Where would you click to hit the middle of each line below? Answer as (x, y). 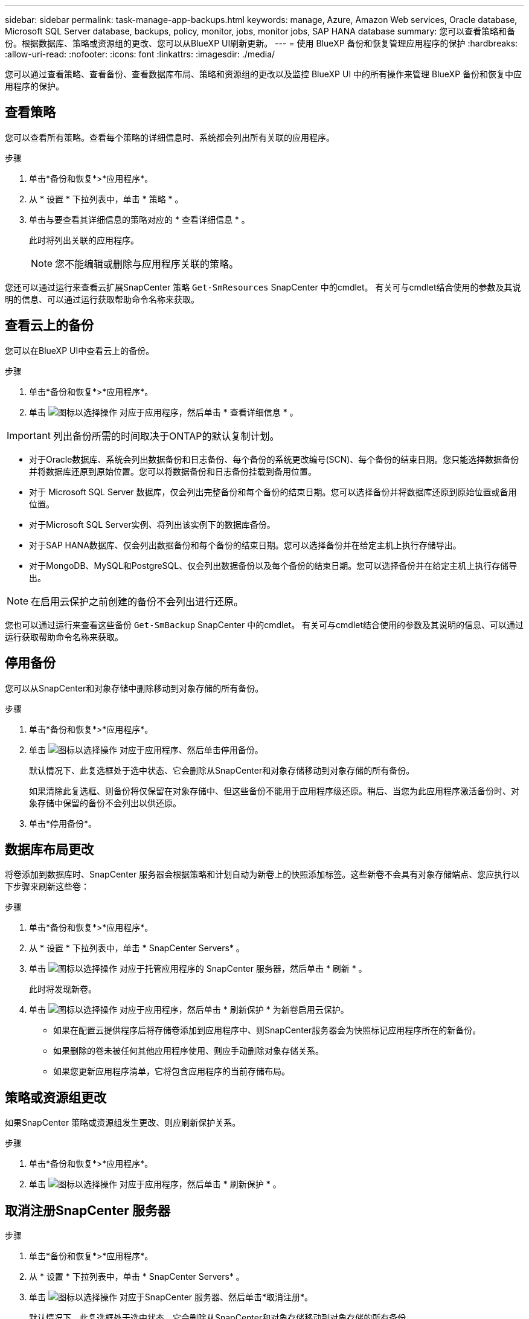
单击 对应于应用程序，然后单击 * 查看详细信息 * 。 (164, 412)
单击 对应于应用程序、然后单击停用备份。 (146, 749)
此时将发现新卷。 (63, 989)
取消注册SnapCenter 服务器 (88, 1210)
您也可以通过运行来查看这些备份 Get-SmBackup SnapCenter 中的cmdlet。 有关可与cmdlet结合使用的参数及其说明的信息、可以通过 (264, 624)
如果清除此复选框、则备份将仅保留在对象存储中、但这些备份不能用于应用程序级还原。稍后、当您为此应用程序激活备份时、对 (274, 791)
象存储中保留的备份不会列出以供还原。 (105, 803)
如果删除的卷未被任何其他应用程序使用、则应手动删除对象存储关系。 (188, 1051)
